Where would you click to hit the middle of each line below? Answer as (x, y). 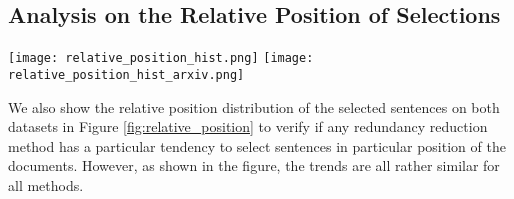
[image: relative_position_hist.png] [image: (161, 58)
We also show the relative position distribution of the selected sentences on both (254, 106)
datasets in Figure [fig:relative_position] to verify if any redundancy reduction (248, 126)
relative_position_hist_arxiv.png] (126, 74)
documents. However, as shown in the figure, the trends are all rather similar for (254, 165)
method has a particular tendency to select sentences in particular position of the (257, 145)
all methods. (46, 184)
